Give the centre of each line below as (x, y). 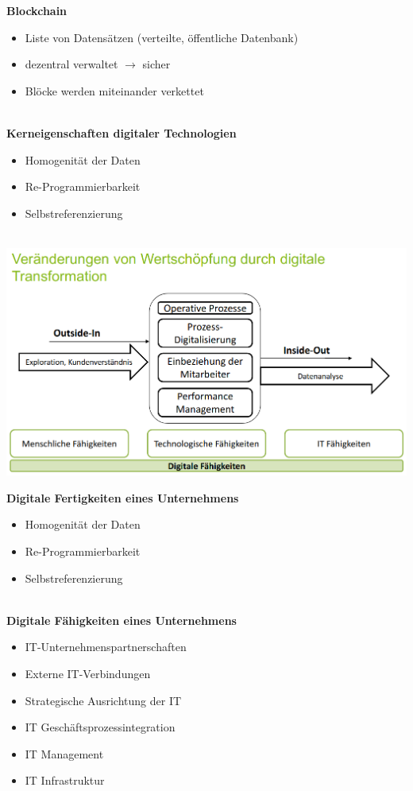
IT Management (64, 753)
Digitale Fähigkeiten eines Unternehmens (122, 620)
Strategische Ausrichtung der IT (103, 700)
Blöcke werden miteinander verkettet (114, 90)
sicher (156, 64)
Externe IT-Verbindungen (88, 674)
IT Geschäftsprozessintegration (100, 727)
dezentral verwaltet (71, 64)
